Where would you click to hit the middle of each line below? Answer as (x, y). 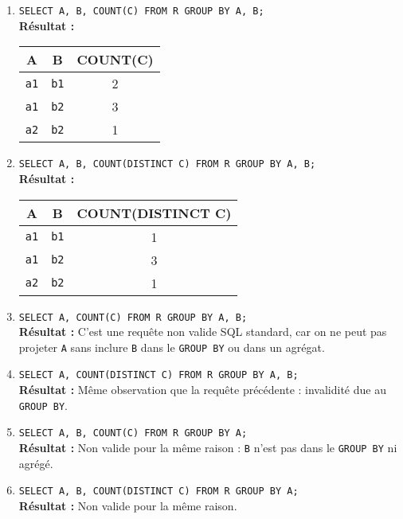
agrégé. (36, 463)
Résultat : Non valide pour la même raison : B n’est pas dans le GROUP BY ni (208, 447)
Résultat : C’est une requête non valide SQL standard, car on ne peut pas (203, 332)
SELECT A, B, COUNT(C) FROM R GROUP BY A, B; (141, 11)
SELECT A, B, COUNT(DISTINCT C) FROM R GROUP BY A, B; (167, 164)
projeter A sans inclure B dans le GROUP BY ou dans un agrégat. (172, 347)
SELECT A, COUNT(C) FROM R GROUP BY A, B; (133, 317)
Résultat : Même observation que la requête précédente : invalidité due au (202, 390)
